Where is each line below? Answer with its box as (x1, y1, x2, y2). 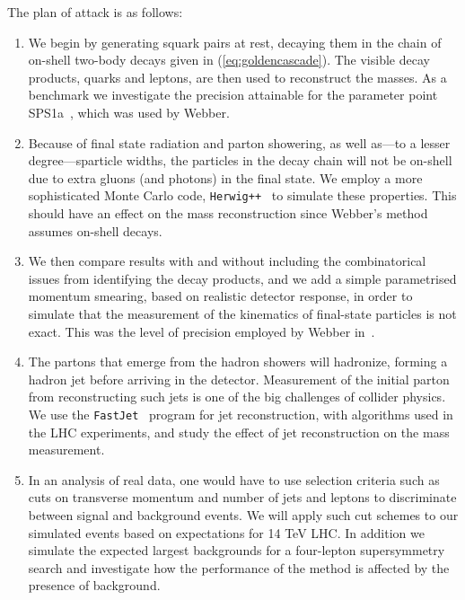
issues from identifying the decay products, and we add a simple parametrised (28, 269, 457, 287)
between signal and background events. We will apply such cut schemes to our (28, 505, 459, 524)
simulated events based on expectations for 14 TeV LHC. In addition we (28, 523, 425, 542)
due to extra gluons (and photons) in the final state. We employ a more (28, 168, 423, 187)
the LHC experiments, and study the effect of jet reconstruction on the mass (28, 422, 450, 441)
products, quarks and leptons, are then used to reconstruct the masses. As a (28, 67, 447, 86)
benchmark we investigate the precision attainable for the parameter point (28, 85, 438, 104)
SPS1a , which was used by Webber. (28, 102, 230, 121)
